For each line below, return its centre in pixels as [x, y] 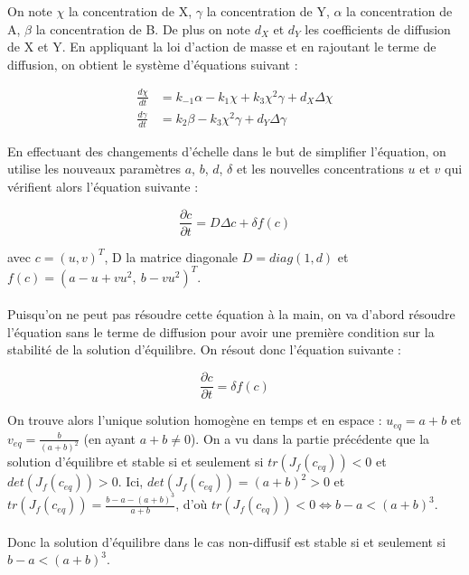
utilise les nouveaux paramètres [94, 169]
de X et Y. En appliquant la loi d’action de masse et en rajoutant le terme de [222, 47]
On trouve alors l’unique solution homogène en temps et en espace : [195, 420]
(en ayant [110, 438]
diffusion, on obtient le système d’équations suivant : [153, 64]
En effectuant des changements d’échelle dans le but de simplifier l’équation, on [227, 151]
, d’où [192, 504]
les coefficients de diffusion [378, 28]
